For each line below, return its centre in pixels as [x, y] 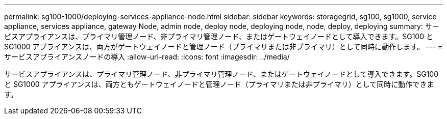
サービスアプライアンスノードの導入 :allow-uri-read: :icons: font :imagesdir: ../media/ [147, 57]
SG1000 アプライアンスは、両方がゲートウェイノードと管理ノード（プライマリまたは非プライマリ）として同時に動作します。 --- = [224, 47]
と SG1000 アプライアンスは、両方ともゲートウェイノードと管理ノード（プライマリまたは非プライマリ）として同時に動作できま [219, 84]
